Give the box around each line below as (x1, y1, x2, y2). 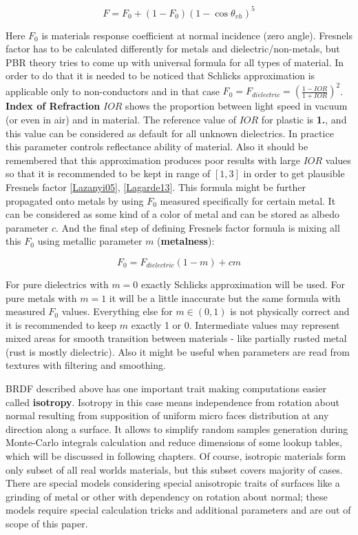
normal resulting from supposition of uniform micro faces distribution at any (6, 408, 329, 423)
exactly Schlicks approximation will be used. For (141, 276, 346, 291)
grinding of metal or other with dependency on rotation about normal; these (6, 489, 328, 503)
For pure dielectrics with (6, 276, 109, 291)
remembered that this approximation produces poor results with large (6, 152, 300, 167)
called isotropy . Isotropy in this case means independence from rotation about (6, 394, 340, 409)
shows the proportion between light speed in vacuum (125, 99, 348, 113)
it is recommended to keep (6, 317, 117, 332)
